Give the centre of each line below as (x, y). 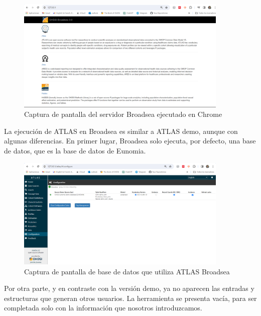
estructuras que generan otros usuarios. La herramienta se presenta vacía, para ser (130, 298)
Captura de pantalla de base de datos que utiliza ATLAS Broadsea (127, 271)
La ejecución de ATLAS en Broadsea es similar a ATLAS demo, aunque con (121, 131)
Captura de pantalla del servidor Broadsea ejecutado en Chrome (123, 114)
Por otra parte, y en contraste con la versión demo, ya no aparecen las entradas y (129, 288)
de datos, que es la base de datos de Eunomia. (75, 151)
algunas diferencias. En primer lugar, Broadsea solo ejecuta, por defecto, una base (130, 141)
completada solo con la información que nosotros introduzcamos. (103, 308)
